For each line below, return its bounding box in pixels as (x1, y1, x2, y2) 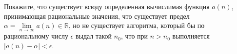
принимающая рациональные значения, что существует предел (4, 11, 190, 21)
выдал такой (75, 31, 112, 41)
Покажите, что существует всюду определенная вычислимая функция (4, 1, 210, 11)
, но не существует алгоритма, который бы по (68, 20, 205, 30)
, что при (120, 31, 148, 41)
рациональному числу (4, 31, 68, 41)
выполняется (172, 31, 210, 41)
